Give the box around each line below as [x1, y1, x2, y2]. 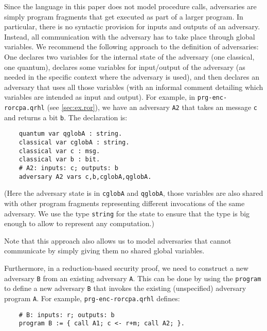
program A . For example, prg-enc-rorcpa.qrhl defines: [4, 292, 180, 303]
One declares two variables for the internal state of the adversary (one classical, [4, 51, 255, 62]
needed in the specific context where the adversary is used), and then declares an [4, 71, 259, 82]
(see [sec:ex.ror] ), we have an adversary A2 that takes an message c [47, 102, 258, 112]
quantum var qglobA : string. [19, 130, 122, 138]
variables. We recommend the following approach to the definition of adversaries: [4, 41, 259, 52]
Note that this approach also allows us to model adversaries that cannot [4, 235, 232, 246]
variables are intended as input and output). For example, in [4, 91, 195, 102]
